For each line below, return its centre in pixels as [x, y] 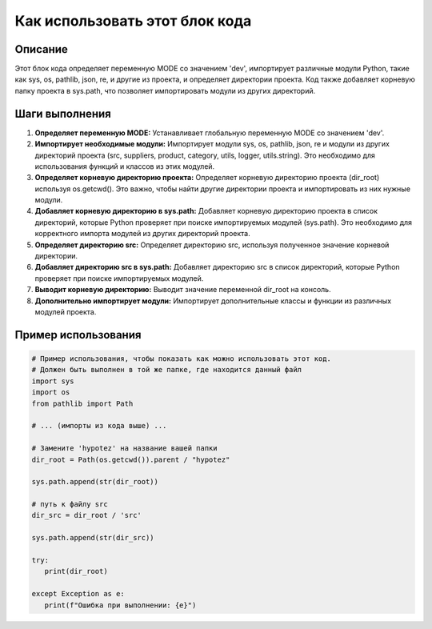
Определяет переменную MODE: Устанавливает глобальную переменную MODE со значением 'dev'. [210, 133]
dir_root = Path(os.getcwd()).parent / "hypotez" [131, 459]
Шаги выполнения [63, 113]
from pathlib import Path [82, 403]
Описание [41, 49]
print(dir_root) [76, 571]
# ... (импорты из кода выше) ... [99, 426]
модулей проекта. [66, 312]
